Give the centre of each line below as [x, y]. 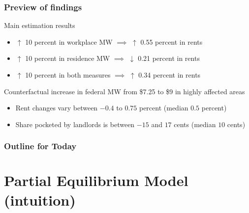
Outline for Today [40, 146]
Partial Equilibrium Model [96, 180]
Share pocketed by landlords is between [75, 124]
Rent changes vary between [57, 108]
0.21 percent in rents [169, 58]
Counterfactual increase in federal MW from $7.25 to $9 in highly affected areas [124, 91]
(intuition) [40, 200]
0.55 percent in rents [171, 41]
